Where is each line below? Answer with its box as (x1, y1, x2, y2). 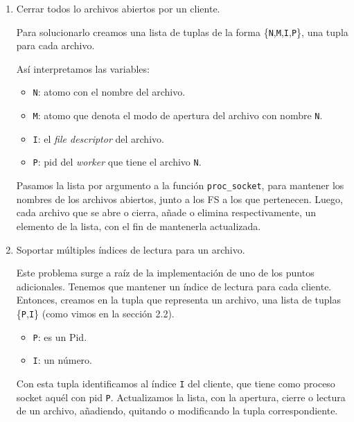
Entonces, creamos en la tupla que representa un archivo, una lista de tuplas (16, 292, 341, 307)
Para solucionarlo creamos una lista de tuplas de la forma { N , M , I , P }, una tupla (16, 24, 348, 39)
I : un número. (33, 353, 92, 367)
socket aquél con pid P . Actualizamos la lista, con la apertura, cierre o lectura (16, 389, 346, 404)
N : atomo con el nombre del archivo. (33, 85, 186, 99)
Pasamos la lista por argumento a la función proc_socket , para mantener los (16, 178, 344, 193)
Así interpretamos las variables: (16, 61, 150, 76)
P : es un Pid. (33, 329, 87, 344)
